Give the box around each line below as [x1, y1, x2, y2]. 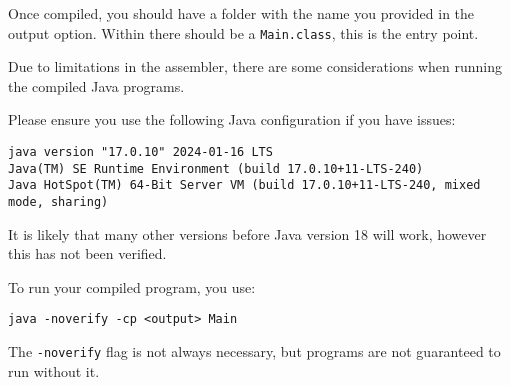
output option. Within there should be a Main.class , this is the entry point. [8, 22, 479, 43]
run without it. [8, 360, 100, 381]
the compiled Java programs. [8, 75, 185, 96]
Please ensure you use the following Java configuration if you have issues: [8, 109, 456, 130]
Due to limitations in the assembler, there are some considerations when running [8, 56, 502, 77]
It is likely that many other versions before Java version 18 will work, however [8, 223, 487, 244]
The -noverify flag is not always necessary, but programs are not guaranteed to [8, 341, 501, 362]
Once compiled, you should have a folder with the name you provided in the [8, 3, 475, 23]
